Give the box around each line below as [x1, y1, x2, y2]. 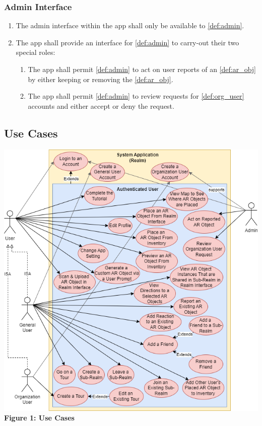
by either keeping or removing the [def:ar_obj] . [28, 74, 173, 84]
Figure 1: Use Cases [4, 412, 75, 423]
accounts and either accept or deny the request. [28, 100, 174, 111]
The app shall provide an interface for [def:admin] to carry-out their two [16, 37, 239, 47]
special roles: [16, 47, 55, 57]
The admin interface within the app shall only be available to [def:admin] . [16, 20, 244, 31]
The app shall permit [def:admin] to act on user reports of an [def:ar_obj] [28, 64, 256, 74]
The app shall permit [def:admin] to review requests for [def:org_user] [28, 91, 244, 101]
